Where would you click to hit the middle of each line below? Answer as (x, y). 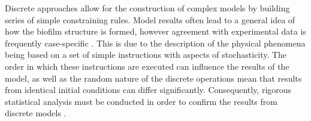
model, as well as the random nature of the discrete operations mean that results (153, 78)
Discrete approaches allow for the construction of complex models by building (147, 8)
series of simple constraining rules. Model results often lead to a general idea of (150, 19)
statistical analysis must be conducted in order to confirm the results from (141, 101)
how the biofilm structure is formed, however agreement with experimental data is (155, 31)
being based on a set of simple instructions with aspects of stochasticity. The (146, 55)
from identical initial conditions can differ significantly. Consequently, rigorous (148, 90)
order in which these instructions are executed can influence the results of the (147, 66)
